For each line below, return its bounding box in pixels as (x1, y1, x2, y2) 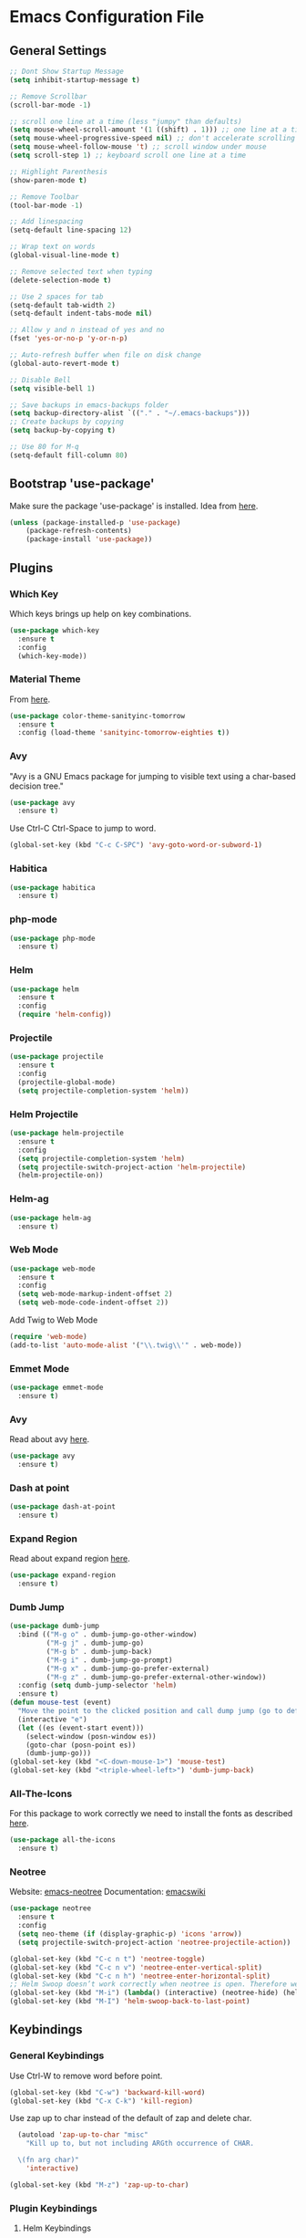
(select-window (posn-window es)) (25, 1731, 157, 1741)
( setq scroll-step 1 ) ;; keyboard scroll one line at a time (9, 151, 247, 160)
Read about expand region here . (9, 1553, 130, 1564)
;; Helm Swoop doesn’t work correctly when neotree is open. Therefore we (9, 1980, 300, 1989)
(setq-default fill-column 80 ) (9, 450, 128, 460)
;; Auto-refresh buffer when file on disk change (9, 350, 202, 360)
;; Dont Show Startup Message (9, 67, 125, 76)
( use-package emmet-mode (9, 1383, 104, 1393)
